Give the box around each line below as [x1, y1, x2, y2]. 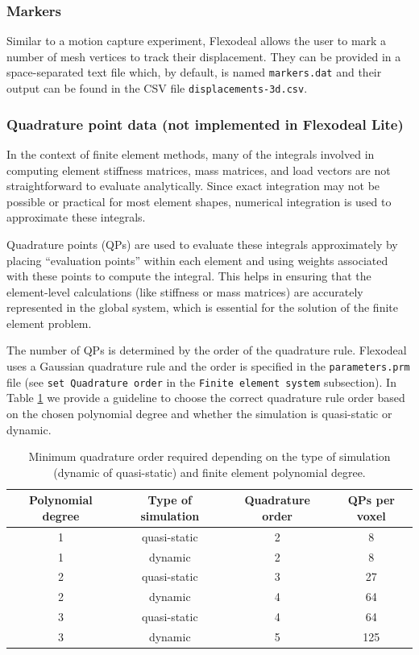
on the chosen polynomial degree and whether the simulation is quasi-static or [6, 404, 392, 421]
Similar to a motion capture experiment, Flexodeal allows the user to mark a [6, 32, 387, 49]
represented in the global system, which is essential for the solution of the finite [6, 299, 398, 316]
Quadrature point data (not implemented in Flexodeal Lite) [6, 114, 404, 134]
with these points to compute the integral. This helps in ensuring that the [6, 267, 371, 284]
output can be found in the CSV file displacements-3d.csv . [6, 80, 308, 97]
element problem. [6, 314, 92, 331]
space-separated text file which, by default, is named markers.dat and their [6, 64, 382, 81]
